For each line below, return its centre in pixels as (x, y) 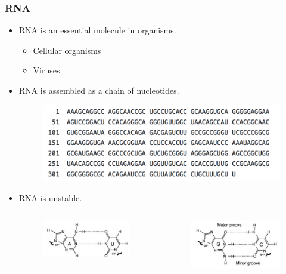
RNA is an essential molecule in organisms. (97, 30)
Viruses (46, 70)
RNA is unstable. (50, 198)
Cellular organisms (67, 50)
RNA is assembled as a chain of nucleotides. (99, 90)
